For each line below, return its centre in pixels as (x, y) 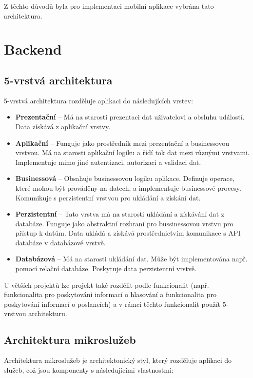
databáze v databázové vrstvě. (60, 242)
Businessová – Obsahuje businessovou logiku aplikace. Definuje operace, (125, 178)
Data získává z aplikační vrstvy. (63, 126)
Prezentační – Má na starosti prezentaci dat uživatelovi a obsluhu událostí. (130, 117)
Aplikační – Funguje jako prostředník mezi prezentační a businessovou (122, 143)
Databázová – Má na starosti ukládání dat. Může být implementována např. (131, 259)
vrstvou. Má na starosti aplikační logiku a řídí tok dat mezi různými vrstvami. (132, 152)
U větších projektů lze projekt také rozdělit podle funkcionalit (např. (107, 285)
